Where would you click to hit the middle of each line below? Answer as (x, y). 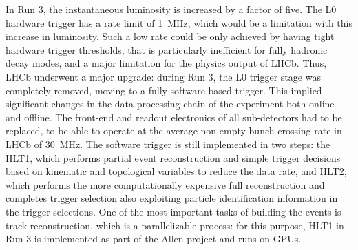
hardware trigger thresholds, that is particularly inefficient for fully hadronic (167, 49)
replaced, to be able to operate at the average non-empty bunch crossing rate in (174, 131)
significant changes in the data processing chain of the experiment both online (170, 104)
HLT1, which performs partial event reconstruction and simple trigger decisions (173, 157)
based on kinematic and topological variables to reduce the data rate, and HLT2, (176, 171)
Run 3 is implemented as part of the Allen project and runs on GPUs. (154, 239)
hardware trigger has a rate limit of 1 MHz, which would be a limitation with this (179, 22)
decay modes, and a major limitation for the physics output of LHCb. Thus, (166, 63)
